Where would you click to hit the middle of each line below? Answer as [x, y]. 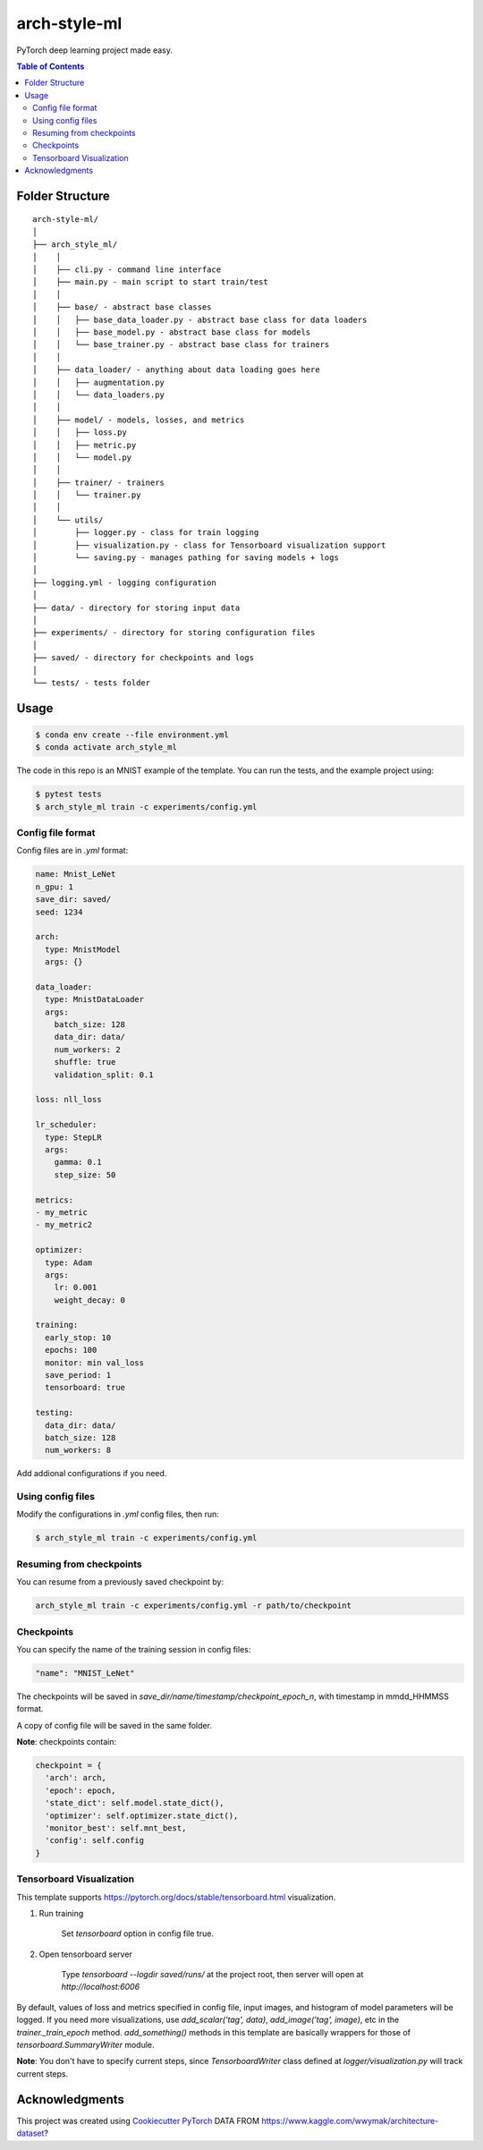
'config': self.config [95, 1840]
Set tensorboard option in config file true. [138, 1933]
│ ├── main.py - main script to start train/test [150, 282]
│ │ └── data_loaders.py [99, 395]
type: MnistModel [83, 949]
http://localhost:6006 [101, 1987]
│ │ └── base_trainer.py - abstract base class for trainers [181, 345]
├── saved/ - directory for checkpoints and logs [144, 658]
